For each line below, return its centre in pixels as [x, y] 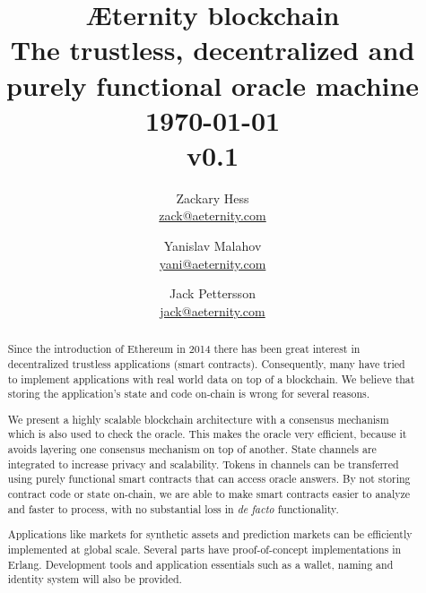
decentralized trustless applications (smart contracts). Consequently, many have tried [206, 363]
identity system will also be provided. [95, 579]
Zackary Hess [213, 198]
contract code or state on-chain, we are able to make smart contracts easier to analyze [209, 494]
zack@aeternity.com [213, 215]
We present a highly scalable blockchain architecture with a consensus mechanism [198, 419]
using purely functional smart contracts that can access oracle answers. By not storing [209, 479]
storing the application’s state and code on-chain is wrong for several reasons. [189, 394]
